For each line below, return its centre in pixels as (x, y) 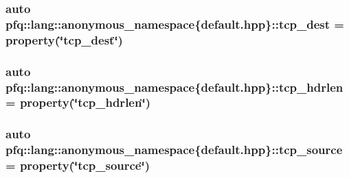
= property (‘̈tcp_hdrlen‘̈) (78, 102)
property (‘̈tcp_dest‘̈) (64, 39)
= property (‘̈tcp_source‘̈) (78, 165)
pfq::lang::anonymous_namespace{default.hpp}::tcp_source (174, 150)
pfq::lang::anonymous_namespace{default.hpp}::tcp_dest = (175, 24)
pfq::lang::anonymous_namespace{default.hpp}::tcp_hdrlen (174, 87)
